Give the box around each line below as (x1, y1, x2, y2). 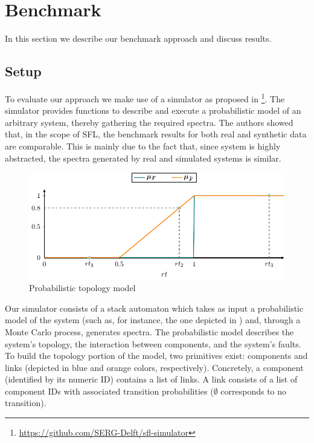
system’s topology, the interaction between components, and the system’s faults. (5, 337, 301, 350)
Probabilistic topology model (29, 281, 136, 294)
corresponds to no (220, 384, 287, 397)
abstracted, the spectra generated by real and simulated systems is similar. (5, 151, 281, 164)
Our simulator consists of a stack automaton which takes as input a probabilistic (5, 301, 304, 314)
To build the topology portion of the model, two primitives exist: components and (5, 349, 308, 362)
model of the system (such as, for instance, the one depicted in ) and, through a (5, 313, 301, 326)
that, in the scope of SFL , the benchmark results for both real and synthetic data (5, 128, 307, 140)
